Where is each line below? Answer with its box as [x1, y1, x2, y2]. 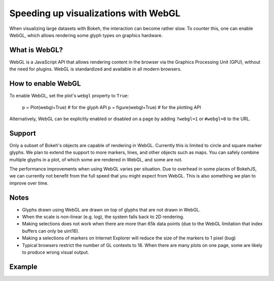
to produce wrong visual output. [22, 249, 89, 256]
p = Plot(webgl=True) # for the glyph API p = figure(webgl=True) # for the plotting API [22, 104, 201, 110]
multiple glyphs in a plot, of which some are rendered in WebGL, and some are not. [9, 156, 183, 162]
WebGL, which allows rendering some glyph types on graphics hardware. [9, 32, 163, 38]
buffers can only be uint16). [22, 228, 80, 234]
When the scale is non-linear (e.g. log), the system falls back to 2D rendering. [22, 214, 185, 220]
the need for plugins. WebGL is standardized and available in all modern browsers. [9, 66, 182, 72]
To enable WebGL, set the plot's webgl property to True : [9, 93, 129, 99]
